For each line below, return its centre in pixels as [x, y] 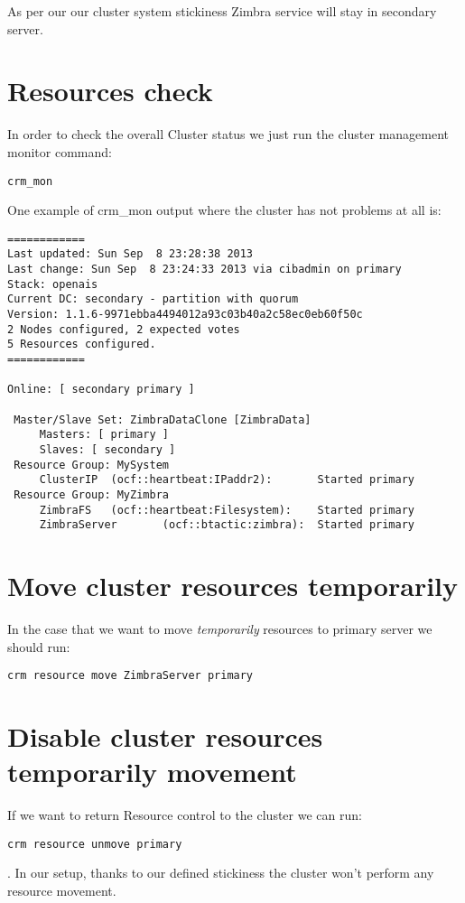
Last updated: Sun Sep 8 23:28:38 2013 [130, 254]
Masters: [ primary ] [104, 435]
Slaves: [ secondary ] [107, 449]
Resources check [110, 91]
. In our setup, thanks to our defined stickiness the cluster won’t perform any [221, 873]
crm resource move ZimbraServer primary [130, 676]
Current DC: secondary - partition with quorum [153, 299]
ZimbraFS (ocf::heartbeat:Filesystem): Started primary [227, 510]
